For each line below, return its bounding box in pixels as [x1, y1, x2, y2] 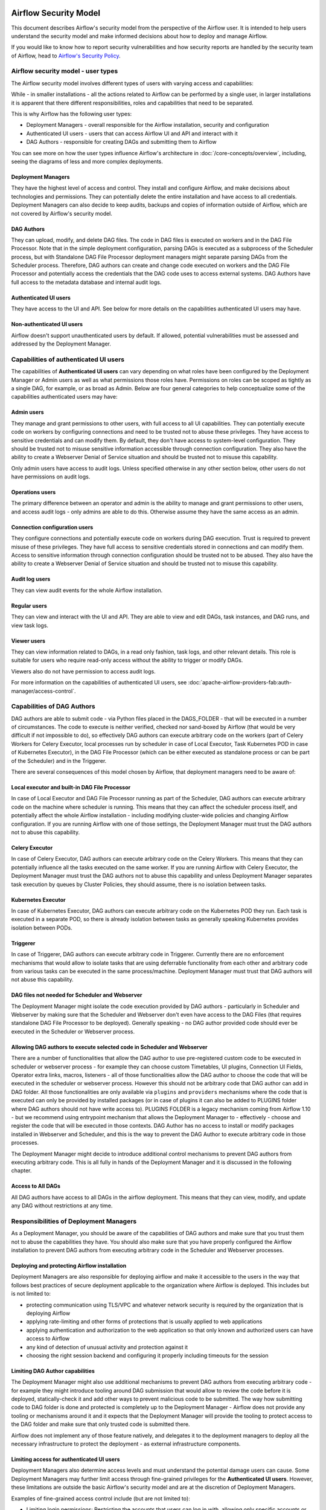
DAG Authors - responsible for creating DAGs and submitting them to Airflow [26, 138, 217, 146]
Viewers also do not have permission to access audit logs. [11, 667, 156, 675]
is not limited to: [11, 1290, 51, 1297]
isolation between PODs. [11, 924, 72, 931]
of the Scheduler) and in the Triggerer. [11, 757, 107, 764]
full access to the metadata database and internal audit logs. [11, 278, 162, 286]
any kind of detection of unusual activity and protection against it [26, 1343, 188, 1351]
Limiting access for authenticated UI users [11, 1456, 120, 1463]
